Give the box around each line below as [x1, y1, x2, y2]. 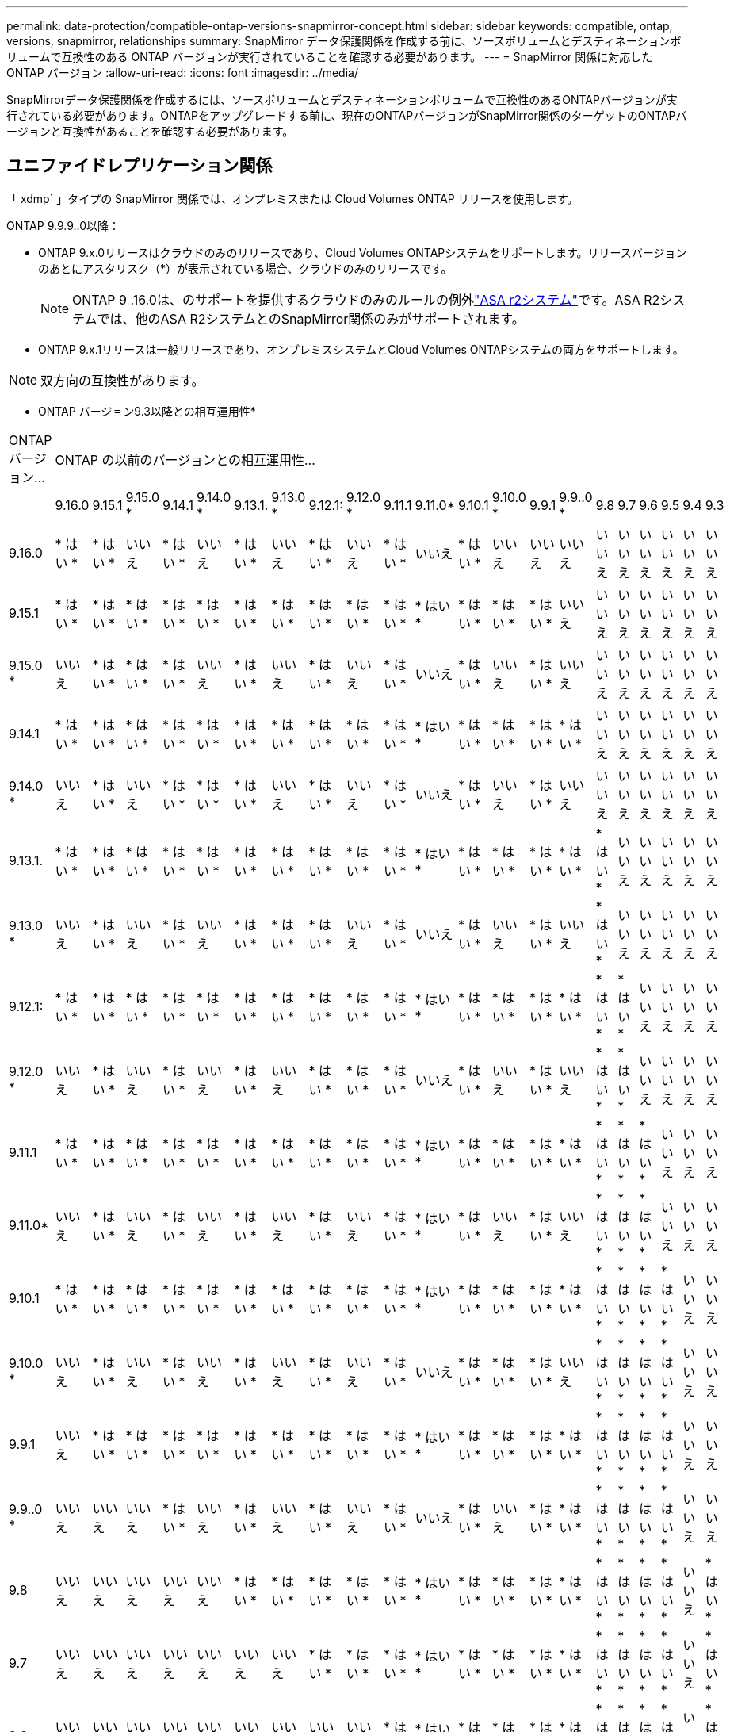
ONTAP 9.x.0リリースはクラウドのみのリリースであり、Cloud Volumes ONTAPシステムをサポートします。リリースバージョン [38, 245, 687, 259]
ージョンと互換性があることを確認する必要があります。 [6, 125, 294, 138]
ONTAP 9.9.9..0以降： [6, 218, 120, 232]
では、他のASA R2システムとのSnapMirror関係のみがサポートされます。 [97, 310, 525, 327]
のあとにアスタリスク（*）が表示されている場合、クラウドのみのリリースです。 [38, 261, 453, 275]
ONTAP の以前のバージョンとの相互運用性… [55, 451, 315, 468]
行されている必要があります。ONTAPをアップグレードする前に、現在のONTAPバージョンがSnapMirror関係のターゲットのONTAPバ [6, 109, 687, 122]
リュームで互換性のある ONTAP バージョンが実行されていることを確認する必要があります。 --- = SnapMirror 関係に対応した [6, 50, 653, 63]
